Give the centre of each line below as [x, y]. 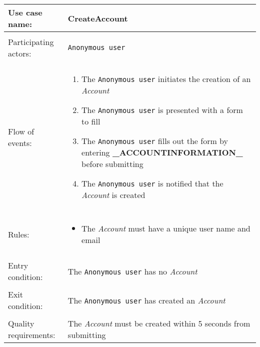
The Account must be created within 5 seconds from [159, 323]
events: [20, 142]
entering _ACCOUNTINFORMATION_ [162, 152]
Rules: [19, 234]
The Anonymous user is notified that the [152, 183]
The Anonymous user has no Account [132, 271]
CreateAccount [98, 18]
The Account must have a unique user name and [166, 228]
